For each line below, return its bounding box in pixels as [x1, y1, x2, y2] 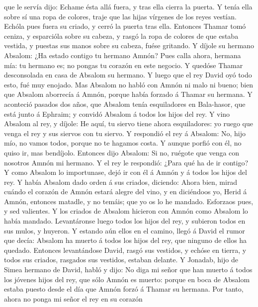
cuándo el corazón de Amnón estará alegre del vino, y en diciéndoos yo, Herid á [4, 186, 247, 197]
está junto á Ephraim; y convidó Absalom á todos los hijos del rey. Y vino [4, 108, 230, 119]
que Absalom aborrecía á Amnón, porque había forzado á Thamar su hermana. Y [4, 89, 253, 99]
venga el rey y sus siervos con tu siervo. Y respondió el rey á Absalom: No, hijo [4, 128, 246, 138]
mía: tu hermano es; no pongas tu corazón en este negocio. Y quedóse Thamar [4, 60, 243, 70]
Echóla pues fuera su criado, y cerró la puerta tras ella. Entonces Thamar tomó [4, 21, 246, 31]
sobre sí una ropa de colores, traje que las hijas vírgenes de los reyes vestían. [4, 11, 237, 21]
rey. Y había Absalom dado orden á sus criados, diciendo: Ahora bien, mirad [4, 176, 238, 187]
